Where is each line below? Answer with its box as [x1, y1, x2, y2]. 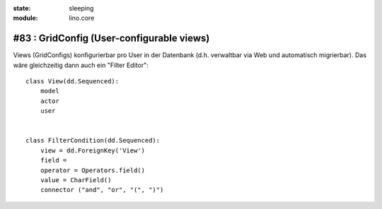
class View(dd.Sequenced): [25, 78, 120, 85]
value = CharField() [40, 176, 112, 184]
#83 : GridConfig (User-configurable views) [13, 32, 210, 44]
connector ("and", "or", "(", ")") [40, 186, 164, 194]
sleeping [69, 4, 94, 12]
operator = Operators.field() [40, 166, 145, 174]
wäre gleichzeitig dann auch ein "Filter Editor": [13, 61, 149, 69]
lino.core [69, 14, 95, 23]
